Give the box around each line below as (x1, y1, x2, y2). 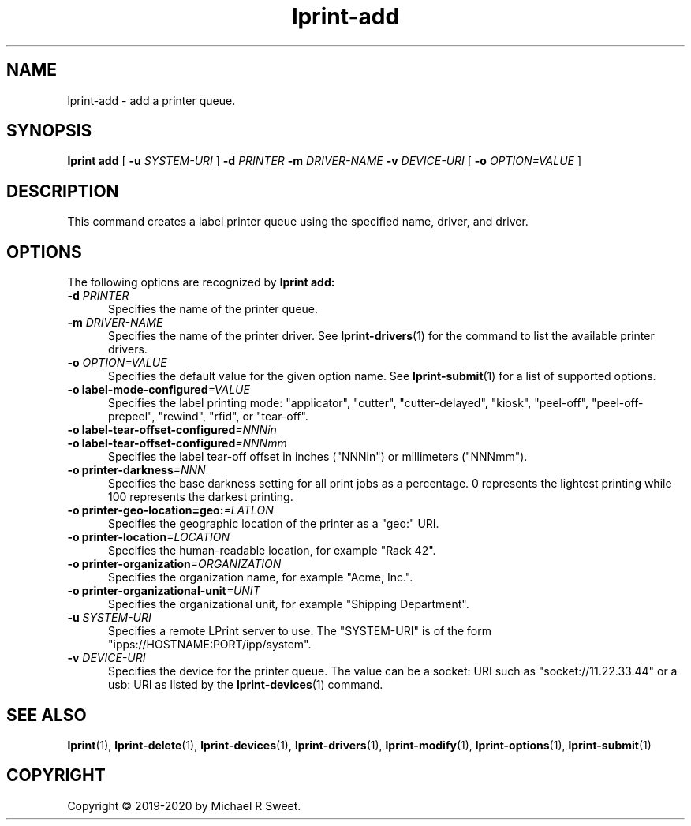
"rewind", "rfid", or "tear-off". (158, 409, 308, 424)
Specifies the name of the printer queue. (108, 302, 319, 316)
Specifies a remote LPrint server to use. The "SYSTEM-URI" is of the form (108, 624, 492, 638)
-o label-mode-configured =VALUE (67, 383, 250, 397)
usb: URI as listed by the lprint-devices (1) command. (108, 678, 383, 692)
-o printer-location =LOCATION (67, 530, 230, 544)
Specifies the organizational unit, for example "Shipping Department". (108, 597, 469, 611)
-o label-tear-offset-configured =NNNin (67, 423, 277, 437)
